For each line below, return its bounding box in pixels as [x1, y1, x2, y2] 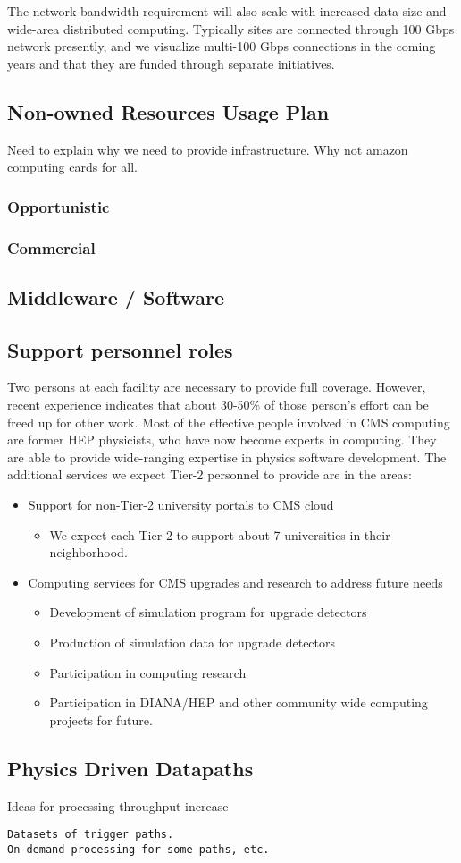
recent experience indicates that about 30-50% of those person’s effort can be [7, 395, 429, 414]
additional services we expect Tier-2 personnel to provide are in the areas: [7, 465, 412, 484]
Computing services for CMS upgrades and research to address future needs [28, 572, 443, 591]
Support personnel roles [7, 335, 233, 363]
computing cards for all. [7, 157, 138, 176]
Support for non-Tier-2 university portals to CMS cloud [28, 495, 334, 513]
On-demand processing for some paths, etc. [7, 842, 270, 856]
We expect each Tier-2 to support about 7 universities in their [49, 525, 390, 544]
